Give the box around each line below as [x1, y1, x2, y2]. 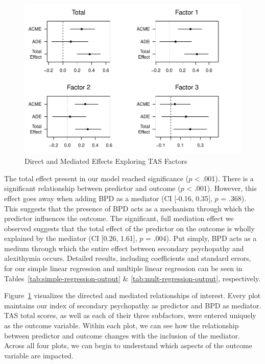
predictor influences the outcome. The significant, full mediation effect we [4, 213, 234, 224]
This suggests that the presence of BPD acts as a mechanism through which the [4, 203, 255, 213]
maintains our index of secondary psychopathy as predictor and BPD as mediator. [4, 300, 261, 310]
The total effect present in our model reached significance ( [4, 173, 189, 183]
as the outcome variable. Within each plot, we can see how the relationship [4, 320, 239, 331]
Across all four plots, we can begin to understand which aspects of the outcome [4, 340, 252, 351]
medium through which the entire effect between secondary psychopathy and [4, 242, 244, 253]
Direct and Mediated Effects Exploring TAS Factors [25, 156, 187, 166]
